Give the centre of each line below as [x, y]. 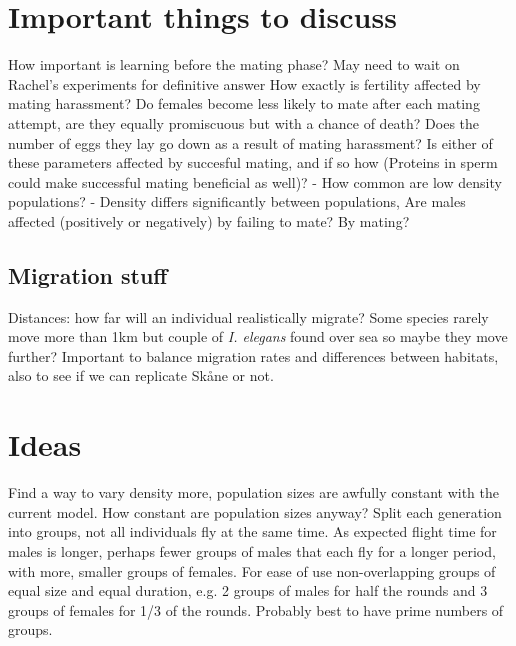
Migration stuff [88, 274]
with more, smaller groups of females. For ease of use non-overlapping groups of [252, 570]
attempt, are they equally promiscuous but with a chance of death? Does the [244, 122]
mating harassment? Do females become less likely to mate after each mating [244, 103]
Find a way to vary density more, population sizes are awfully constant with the [254, 492]
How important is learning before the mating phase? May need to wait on [234, 64]
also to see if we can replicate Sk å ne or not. [141, 375]
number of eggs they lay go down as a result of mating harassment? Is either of [250, 142]
